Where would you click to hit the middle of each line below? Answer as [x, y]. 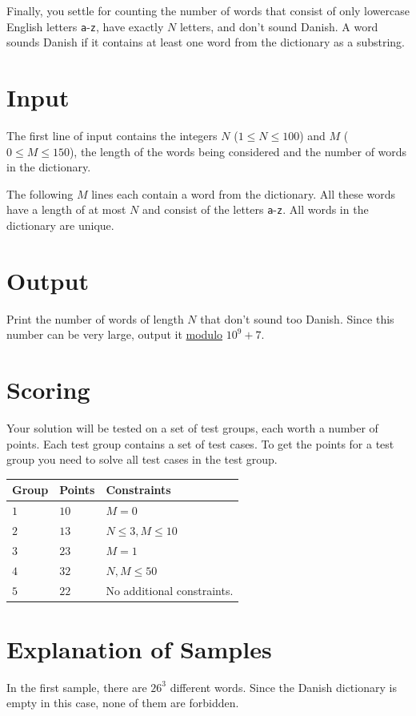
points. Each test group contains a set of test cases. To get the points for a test [200, 443]
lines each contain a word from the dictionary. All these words [244, 193]
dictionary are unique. [60, 225]
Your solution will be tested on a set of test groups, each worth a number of [192, 428]
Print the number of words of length [95, 318]
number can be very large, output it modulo [115, 334]
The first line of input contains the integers [112, 135]
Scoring [48, 390]
